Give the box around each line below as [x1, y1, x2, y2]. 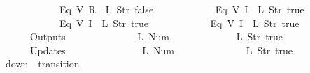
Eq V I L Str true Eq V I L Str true [59, 15, 300, 30]
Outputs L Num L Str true [29, 29, 283, 44]
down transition [5, 56, 80, 71]
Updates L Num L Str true [29, 42, 293, 57]
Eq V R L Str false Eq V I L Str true [59, 2, 304, 16]
